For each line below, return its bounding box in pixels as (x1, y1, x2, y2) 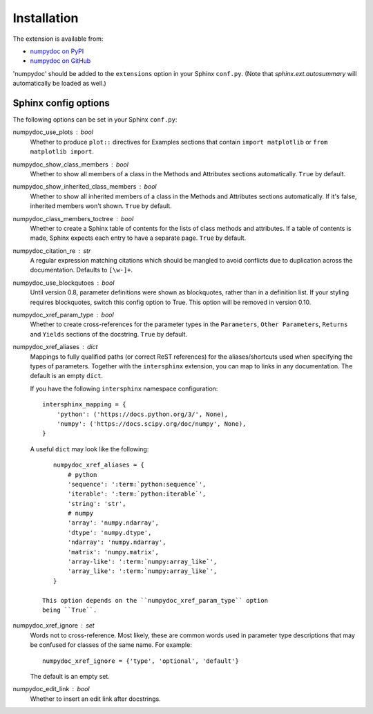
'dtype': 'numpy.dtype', (68, 529, 152, 536)
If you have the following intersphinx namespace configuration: (30, 384, 218, 393)
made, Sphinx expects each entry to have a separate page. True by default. (30, 234, 247, 242)
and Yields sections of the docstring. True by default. (30, 330, 188, 338)
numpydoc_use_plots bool (12, 128, 93, 136)
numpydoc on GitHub (30, 57, 91, 65)
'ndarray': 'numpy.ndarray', (68, 538, 166, 546)
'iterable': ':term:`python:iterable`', (68, 490, 207, 498)
